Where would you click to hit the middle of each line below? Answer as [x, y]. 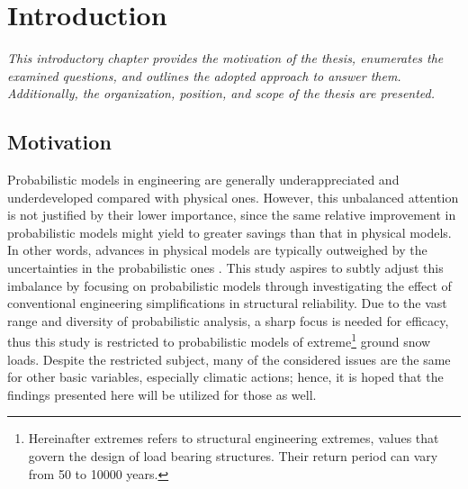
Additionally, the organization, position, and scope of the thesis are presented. [221, 93]
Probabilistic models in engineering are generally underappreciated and [203, 180]
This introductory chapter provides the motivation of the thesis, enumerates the [225, 58]
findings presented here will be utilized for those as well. [162, 394]
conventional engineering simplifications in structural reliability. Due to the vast [227, 303]
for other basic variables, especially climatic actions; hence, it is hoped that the [225, 377]
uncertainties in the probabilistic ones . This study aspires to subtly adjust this [225, 268]
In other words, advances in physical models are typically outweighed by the [217, 250]
